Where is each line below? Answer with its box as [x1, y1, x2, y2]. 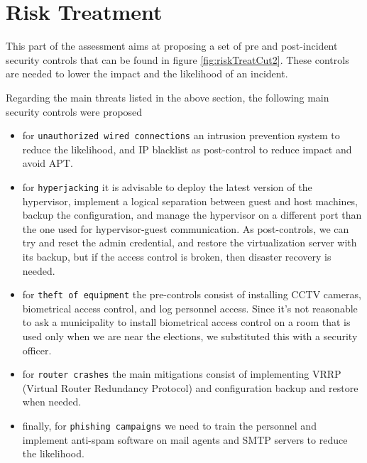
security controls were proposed [6, 104, 143, 119]
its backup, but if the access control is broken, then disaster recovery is [22, 249, 332, 263]
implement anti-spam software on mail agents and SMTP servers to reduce [22, 432, 348, 447]
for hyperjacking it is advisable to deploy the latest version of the [22, 179, 312, 194]
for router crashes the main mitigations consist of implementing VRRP [22, 366, 341, 381]
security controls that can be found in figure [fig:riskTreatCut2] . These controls [6, 52, 349, 67]
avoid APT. [22, 156, 73, 170]
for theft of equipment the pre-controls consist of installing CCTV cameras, [22, 287, 361, 302]
